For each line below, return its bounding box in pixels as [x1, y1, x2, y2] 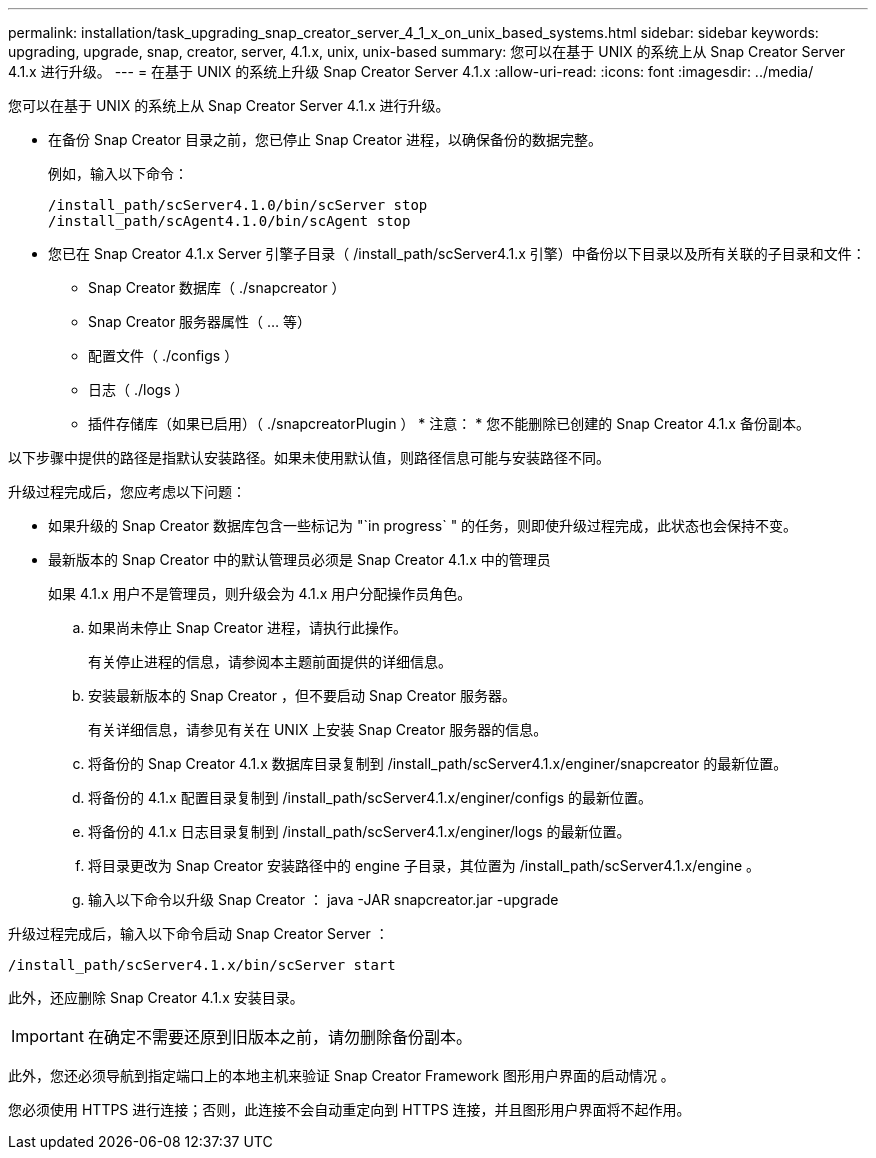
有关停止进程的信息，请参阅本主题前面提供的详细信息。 [88, 653, 452, 670]
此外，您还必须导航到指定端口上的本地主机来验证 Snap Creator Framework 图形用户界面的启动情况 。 [8, 1067, 675, 1084]
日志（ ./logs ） [88, 381, 189, 398]
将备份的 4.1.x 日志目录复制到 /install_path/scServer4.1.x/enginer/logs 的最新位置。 [88, 823, 631, 840]
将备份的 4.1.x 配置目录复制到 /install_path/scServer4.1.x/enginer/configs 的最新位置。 [88, 789, 652, 806]
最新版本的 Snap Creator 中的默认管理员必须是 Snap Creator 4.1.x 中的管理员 [48, 551, 551, 568]
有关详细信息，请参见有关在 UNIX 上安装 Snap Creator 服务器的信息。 [88, 721, 548, 738]
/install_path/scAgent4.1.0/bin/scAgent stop [48, 213, 411, 229]
